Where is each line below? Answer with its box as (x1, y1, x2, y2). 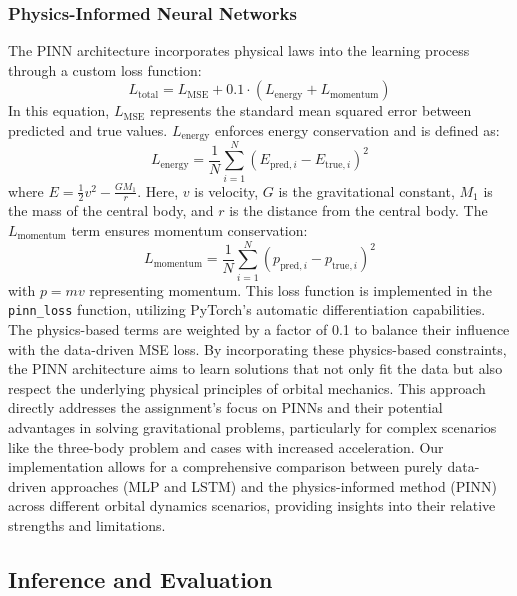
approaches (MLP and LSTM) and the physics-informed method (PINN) (50, 475, 497, 496)
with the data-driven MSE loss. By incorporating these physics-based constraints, (8, 338, 507, 359)
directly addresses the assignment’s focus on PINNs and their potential (8, 397, 443, 418)
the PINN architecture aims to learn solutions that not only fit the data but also (8, 358, 503, 379)
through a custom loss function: (8, 59, 202, 80)
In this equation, (8, 100, 110, 121)
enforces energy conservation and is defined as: (214, 120, 500, 140)
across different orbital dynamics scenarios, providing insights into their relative (8, 495, 496, 516)
